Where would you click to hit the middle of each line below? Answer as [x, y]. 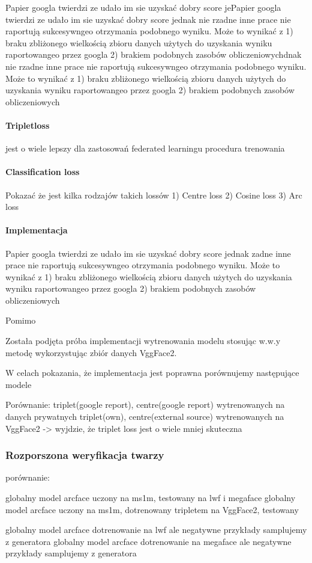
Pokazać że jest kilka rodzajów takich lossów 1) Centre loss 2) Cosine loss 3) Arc [154, 195]
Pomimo [21, 320]
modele [19, 384]
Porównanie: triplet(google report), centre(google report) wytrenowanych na [145, 405]
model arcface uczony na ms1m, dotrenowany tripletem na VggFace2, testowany [152, 509]
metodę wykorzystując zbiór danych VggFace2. [91, 352]
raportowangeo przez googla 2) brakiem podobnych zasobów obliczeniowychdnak [154, 54]
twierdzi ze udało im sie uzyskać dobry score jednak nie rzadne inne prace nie [148, 19]
